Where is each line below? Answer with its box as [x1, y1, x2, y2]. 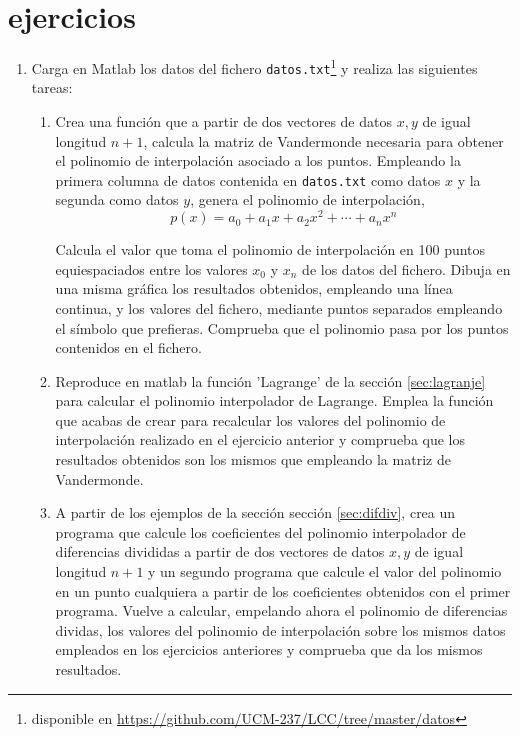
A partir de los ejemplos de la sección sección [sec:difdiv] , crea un [55, 502, 456, 523]
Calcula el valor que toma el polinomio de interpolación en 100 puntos [55, 239, 486, 260]
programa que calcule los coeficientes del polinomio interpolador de [55, 521, 466, 542]
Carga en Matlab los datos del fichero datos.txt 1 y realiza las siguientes [31, 55, 478, 78]
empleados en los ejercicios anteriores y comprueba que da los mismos [55, 639, 483, 660]
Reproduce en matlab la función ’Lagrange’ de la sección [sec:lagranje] [55, 370, 486, 391]
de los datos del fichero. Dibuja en [302, 258, 511, 279]
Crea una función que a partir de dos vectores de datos [55, 111, 392, 132]
